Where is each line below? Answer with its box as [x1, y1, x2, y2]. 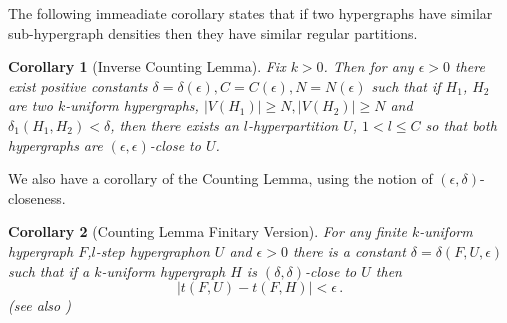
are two [8, 95, 53, 116]
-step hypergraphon [95, 240, 210, 261]
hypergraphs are [8, 134, 103, 155]
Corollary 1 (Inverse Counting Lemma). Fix [8, 56, 286, 77]
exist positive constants [8, 75, 148, 96]
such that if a [8, 260, 90, 281]
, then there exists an [110, 114, 239, 135]
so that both [425, 114, 497, 135]
